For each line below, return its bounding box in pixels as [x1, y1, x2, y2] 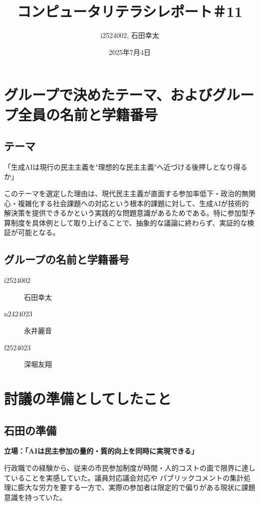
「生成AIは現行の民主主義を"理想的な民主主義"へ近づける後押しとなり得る [4, 161, 248, 172]
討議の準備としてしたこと [4, 388, 172, 408]
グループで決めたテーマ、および [4, 84, 212, 105]
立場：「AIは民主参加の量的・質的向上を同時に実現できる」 [4, 446, 198, 456]
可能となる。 [17, 227, 60, 238]
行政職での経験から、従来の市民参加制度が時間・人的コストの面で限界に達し [4, 462, 256, 473]
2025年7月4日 [109, 46, 151, 57]
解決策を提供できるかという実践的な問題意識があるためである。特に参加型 [4, 208, 249, 218]
